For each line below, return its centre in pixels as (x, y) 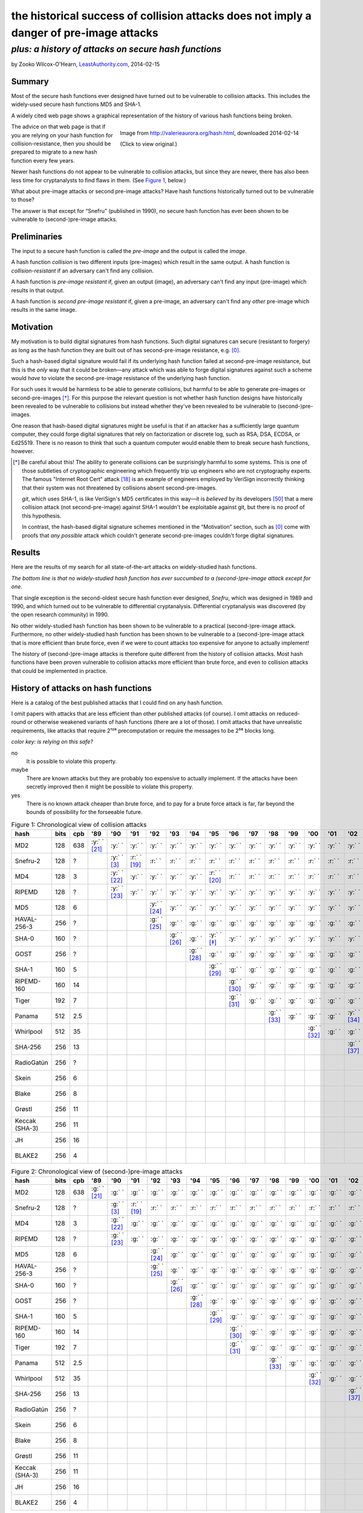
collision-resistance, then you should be (61, 144)
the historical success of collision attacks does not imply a (161, 16)
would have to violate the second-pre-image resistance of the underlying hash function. (121, 378)
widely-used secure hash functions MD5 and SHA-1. (76, 104)
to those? (23, 200)
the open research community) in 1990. (60, 615)
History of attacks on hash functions (82, 688)
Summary (30, 81)
